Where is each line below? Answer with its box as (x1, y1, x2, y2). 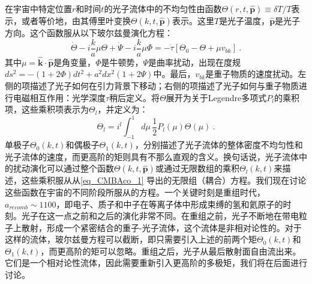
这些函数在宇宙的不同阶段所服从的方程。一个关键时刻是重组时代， (5, 185, 265, 198)
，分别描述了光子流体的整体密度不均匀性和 (134, 138, 303, 151)
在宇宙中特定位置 (5, 2, 72, 14)
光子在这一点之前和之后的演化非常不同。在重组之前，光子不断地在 (21, 209, 282, 222)
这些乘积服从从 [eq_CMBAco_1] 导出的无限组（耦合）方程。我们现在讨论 (21, 174, 307, 187)
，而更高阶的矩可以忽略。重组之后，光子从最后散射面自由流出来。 (40, 244, 301, 257)
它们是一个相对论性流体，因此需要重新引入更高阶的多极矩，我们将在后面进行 (5, 256, 307, 269)
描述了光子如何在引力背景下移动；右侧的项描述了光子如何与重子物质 (29, 79, 299, 92)
